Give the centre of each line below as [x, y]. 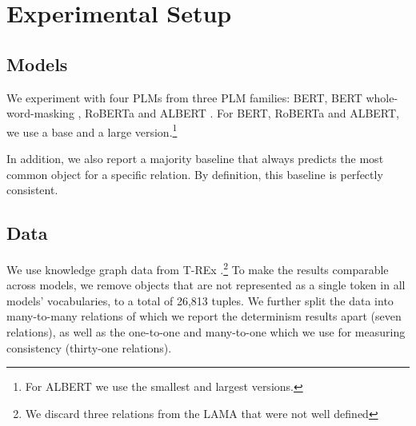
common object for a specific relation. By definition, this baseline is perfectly [195, 174]
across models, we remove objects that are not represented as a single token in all [206, 285]
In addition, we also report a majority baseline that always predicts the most [195, 159]
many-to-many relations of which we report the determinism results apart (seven [204, 316]
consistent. [32, 190]
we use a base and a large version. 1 [92, 130]
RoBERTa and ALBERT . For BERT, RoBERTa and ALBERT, [242, 113]
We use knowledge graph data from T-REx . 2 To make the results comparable [198, 268]
